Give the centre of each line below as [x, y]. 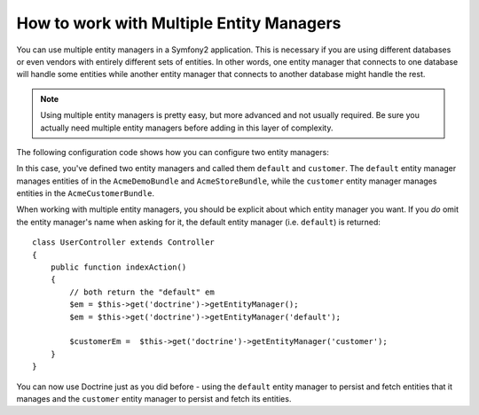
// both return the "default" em [142, 292]
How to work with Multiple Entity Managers [179, 23]
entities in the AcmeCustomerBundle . [86, 193]
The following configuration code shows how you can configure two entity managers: [173, 152]
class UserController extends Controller [123, 243]
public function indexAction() [118, 267]
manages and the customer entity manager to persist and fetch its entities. [154, 398]
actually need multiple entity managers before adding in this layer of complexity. [187, 128]
